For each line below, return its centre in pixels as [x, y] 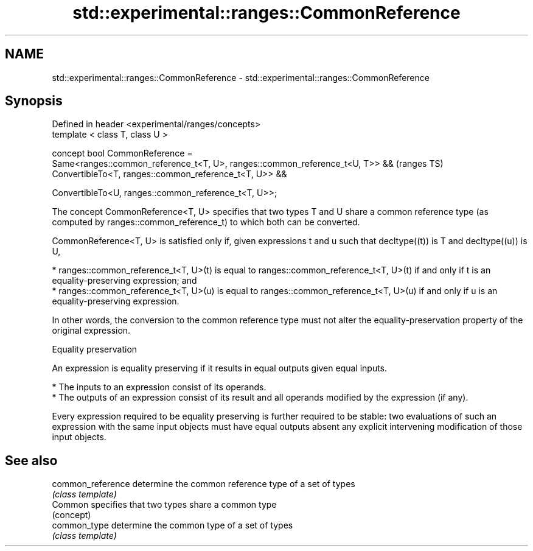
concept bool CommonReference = [122, 153]
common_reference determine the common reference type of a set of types [204, 484]
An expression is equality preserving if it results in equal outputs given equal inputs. [220, 368]
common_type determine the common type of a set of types [172, 525]
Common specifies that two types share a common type [164, 505]
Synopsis [34, 101]
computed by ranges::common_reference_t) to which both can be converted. [206, 222]
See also [31, 460]
